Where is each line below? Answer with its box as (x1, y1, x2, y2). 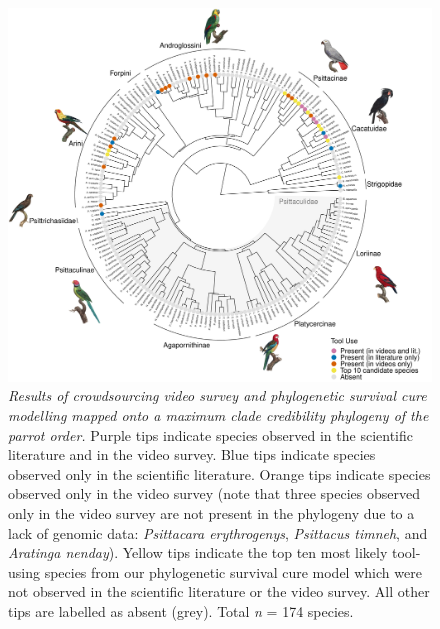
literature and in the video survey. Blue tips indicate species (8, 444, 376, 465)
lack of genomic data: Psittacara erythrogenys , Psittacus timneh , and (8, 522, 428, 543)
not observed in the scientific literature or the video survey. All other (8, 581, 430, 602)
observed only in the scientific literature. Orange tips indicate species (8, 463, 431, 484)
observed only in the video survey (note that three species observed (8, 483, 420, 504)
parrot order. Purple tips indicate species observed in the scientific (8, 424, 413, 445)
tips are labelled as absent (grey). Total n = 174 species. (8, 601, 354, 622)
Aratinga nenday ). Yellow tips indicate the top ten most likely (8, 542, 388, 563)
